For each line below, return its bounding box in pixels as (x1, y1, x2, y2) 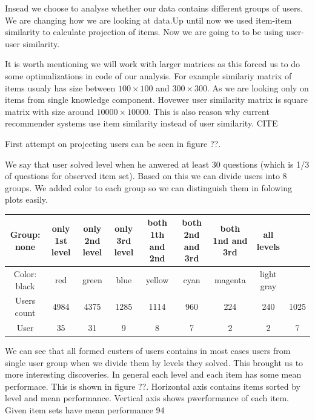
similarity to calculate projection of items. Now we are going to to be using (5, 25, 283, 38)
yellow (145, 273, 169, 286)
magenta (214, 273, 246, 286)
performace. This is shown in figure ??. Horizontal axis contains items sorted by (5, 379, 300, 392)
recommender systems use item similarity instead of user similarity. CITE (5, 117, 278, 130)
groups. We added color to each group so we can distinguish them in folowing (5, 181, 293, 194)
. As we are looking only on (207, 81, 309, 94)
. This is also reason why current (148, 105, 270, 117)
